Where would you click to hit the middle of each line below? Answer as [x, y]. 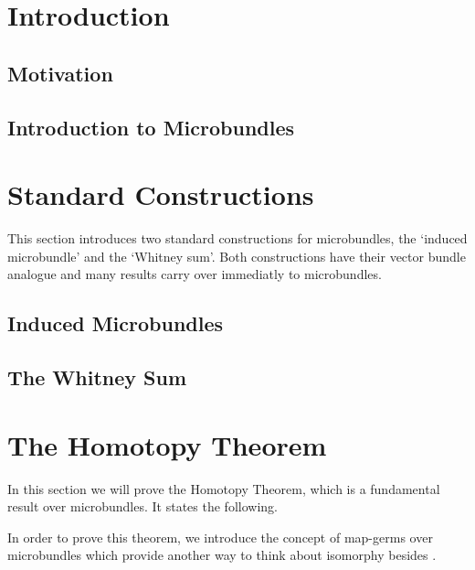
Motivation [60, 73]
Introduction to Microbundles [151, 127]
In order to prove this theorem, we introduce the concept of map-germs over [220, 537]
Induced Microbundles [116, 323]
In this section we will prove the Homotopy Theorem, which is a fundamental [224, 488]
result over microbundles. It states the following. [142, 506]
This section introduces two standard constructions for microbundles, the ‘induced [237, 238]
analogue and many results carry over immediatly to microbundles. [195, 274]
